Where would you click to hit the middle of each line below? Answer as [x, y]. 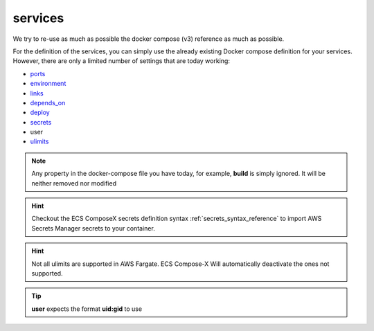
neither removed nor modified [74, 183]
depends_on [48, 102]
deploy [40, 113]
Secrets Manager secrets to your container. [93, 228]
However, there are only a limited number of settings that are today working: [121, 61]
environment [48, 84]
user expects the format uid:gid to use [87, 309]
